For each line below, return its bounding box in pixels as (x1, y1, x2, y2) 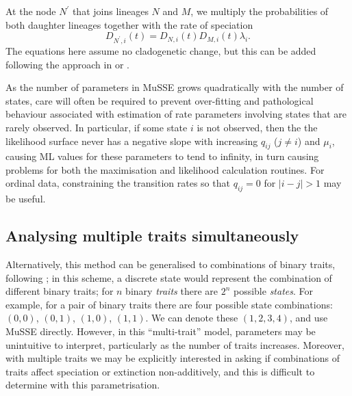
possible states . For (233, 284, 314, 298)
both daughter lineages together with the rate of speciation (5, 17, 253, 31)
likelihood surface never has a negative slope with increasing (5, 133, 258, 148)
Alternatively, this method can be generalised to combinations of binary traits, (5, 257, 336, 272)
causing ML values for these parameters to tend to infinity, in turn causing (5, 149, 319, 163)
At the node (5, 4, 56, 18)
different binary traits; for (5, 284, 114, 298)
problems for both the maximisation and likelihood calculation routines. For (5, 162, 325, 176)
